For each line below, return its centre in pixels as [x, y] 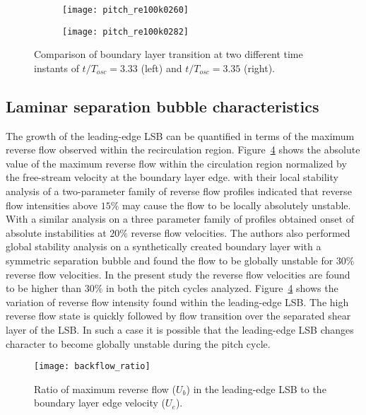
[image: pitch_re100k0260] [125, 10]
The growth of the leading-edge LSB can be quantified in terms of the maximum [180, 135]
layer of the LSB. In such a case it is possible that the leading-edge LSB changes [180, 330]
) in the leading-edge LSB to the [256, 388]
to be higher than [44, 288]
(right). [260, 68]
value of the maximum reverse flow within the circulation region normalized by [176, 163]
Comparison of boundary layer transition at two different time [169, 54]
